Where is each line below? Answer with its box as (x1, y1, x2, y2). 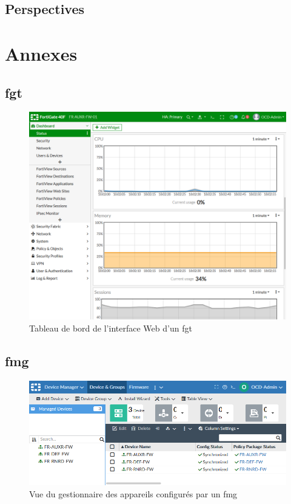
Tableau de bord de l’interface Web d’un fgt (29, 321, 192, 334)
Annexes (5, 41, 78, 66)
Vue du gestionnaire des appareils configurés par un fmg (29, 487, 238, 500)
